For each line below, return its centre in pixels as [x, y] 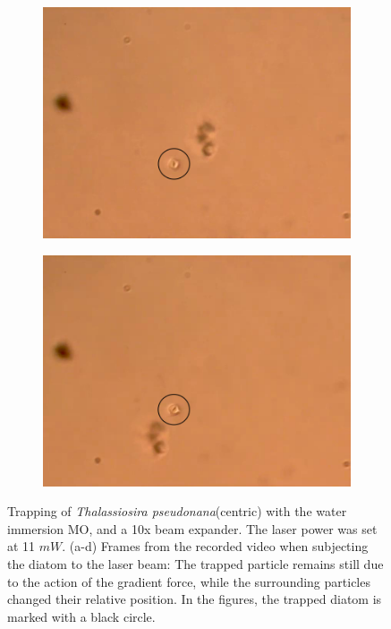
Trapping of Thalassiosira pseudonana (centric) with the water [177, 511]
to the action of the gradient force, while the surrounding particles [189, 581]
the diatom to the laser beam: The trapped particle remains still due [195, 563]
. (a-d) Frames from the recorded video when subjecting [215, 546]
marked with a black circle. [81, 616]
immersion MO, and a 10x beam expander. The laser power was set [192, 528]
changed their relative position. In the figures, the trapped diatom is [195, 599]
